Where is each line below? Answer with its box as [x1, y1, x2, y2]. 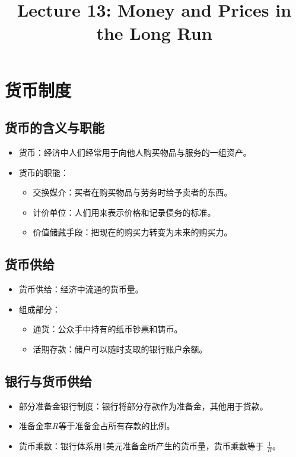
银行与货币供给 [5, 371, 92, 390]
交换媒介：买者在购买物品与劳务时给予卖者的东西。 [33, 186, 233, 198]
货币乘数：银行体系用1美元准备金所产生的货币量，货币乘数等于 [18, 439, 264, 452]
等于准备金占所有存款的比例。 [58, 420, 175, 432]
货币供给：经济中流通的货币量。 [18, 283, 144, 295]
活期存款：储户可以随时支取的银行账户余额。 [33, 342, 208, 355]
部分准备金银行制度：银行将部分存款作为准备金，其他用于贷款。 [18, 399, 268, 412]
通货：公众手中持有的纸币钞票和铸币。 [33, 323, 183, 335]
